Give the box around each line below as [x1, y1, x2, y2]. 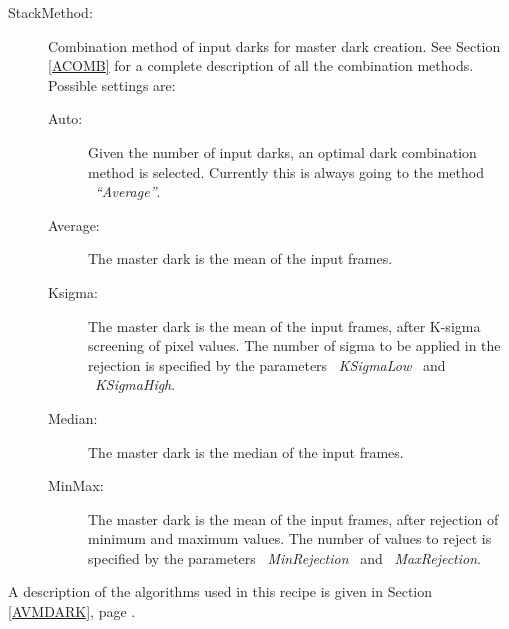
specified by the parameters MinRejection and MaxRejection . [88, 547, 481, 568]
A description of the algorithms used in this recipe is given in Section [8, 581, 433, 602]
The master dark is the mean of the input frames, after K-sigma [88, 315, 481, 336]
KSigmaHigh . [95, 374, 176, 395]
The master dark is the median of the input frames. [88, 441, 404, 462]
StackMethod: [8, 2, 93, 22]
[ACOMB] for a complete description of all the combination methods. [48, 55, 474, 76]
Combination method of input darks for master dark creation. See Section [48, 35, 501, 56]
